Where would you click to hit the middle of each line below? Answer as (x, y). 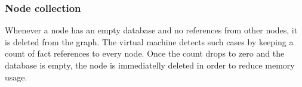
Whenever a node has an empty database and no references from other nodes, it (151, 30)
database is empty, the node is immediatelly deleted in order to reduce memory (150, 65)
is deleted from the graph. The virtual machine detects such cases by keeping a (149, 41)
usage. (16, 77)
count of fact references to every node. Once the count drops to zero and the (145, 53)
